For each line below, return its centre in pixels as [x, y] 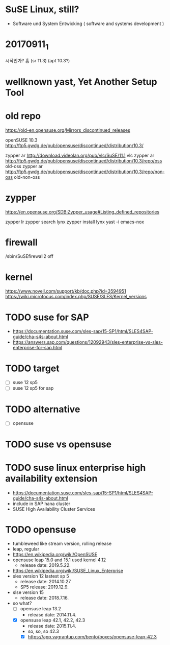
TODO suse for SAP [47, 317]
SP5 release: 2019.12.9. [44, 587]
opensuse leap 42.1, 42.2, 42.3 [53, 620]
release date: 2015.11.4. [52, 626]
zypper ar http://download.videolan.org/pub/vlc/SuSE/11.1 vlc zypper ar [80, 155]
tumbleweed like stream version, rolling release [62, 544]
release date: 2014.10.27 [46, 582]
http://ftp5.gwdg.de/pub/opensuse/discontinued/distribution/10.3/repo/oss [84, 161]
